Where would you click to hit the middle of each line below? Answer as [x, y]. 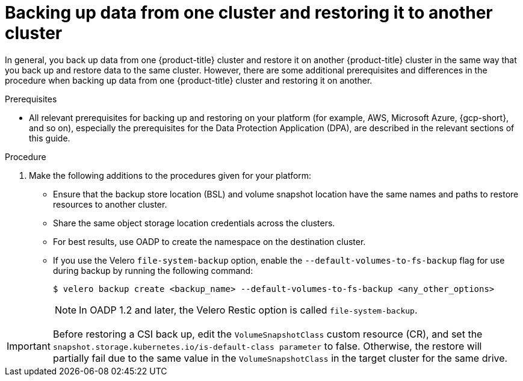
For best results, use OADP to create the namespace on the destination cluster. [209, 241]
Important [29, 346]
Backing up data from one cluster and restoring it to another [249, 13]
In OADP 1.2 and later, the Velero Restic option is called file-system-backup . [248, 310]
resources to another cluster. [110, 204]
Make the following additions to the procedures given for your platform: [170, 175]
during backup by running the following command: [153, 270]
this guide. [50, 138]
